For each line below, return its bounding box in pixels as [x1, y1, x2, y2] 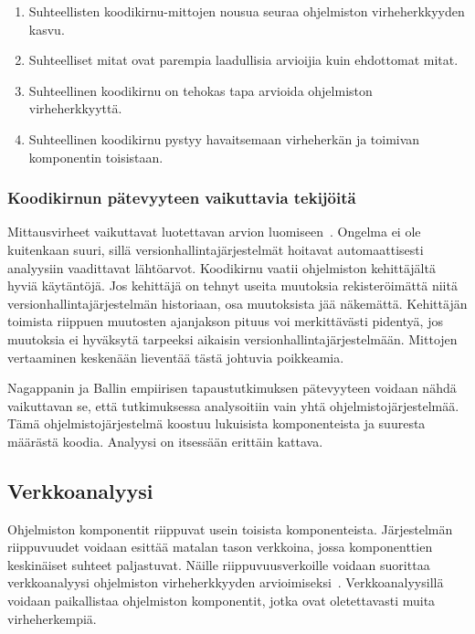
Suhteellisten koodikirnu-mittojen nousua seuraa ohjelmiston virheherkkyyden [28, 2, 465, 20]
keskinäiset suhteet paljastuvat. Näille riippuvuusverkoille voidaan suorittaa [7, 555, 430, 574]
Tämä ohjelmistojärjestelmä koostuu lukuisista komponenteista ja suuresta [7, 414, 426, 433]
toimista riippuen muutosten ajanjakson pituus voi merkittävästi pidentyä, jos [7, 312, 443, 331]
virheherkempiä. [7, 608, 97, 628]
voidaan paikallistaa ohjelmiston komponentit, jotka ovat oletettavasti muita [7, 591, 436, 610]
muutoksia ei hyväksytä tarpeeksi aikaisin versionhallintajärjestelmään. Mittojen [7, 329, 458, 348]
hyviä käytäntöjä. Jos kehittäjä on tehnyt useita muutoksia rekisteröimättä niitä [7, 276, 458, 295]
